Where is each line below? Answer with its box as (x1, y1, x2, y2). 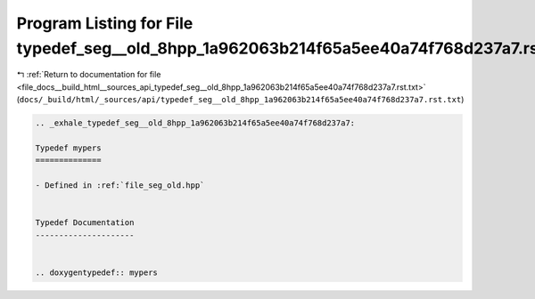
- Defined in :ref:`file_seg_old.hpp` (35, 181, 205, 190)
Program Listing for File (16, 13, 193, 33)
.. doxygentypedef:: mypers (35, 267, 158, 278)
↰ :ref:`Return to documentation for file (16, 69, 161, 80)
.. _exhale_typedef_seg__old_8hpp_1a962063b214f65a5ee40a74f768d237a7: (35, 118, 356, 128)
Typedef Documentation (35, 218, 135, 228)
